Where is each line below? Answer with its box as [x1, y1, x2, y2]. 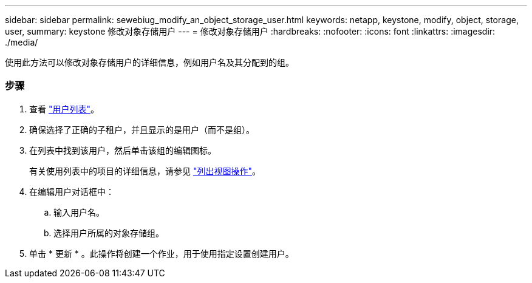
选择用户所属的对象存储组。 [53, 227, 164, 238]
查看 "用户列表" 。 [29, 103, 99, 114]
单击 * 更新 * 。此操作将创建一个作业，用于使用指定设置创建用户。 [29, 248, 294, 259]
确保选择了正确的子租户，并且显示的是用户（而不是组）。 [29, 124, 254, 135]
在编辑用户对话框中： [29, 186, 114, 197]
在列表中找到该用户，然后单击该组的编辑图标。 [29, 145, 216, 155]
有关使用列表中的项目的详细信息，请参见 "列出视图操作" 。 [29, 165, 261, 176]
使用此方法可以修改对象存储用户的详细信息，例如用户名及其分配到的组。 [5, 57, 294, 67]
